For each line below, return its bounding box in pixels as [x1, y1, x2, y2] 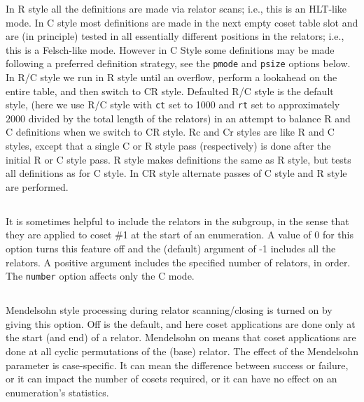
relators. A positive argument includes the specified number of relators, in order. [6, 254, 351, 269]
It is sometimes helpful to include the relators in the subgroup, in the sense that [6, 213, 349, 228]
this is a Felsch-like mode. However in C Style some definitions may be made [6, 42, 335, 57]
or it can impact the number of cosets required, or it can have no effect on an [6, 371, 337, 386]
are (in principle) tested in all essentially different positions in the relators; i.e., [6, 29, 344, 43]
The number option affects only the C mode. [6, 268, 195, 283]
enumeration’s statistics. [6, 385, 109, 399]
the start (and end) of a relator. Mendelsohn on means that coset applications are [6, 330, 356, 345]
